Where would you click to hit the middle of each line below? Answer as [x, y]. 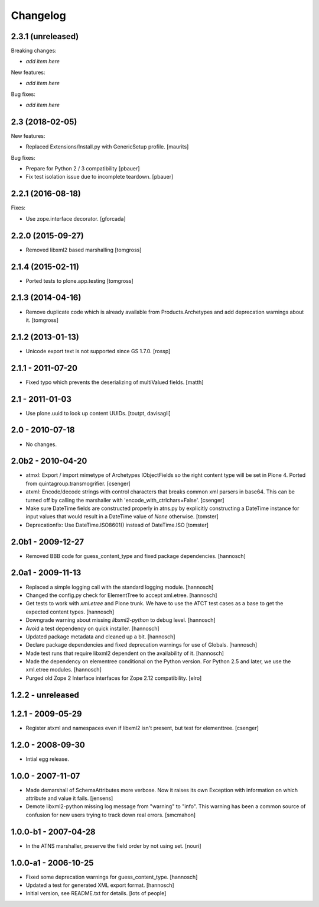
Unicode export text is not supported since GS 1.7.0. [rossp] [98, 351]
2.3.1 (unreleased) [45, 36]
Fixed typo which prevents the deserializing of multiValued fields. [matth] [115, 382]
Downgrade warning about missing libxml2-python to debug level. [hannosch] [121, 620]
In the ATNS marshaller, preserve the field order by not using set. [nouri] [113, 845]
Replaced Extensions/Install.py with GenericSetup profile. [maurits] [107, 147]
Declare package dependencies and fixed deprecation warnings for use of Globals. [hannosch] [141, 645]
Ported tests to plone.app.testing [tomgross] [80, 280]
